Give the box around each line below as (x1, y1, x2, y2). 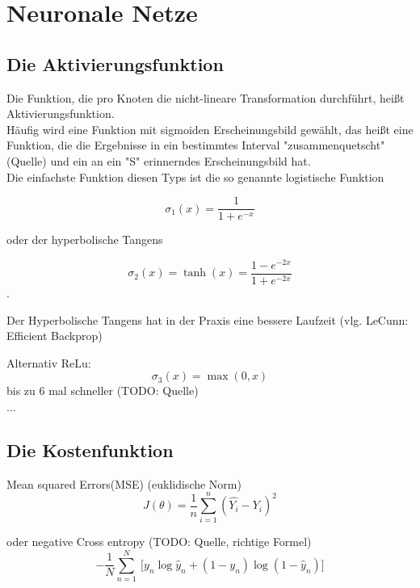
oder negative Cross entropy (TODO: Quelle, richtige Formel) (6, 533, 312, 550)
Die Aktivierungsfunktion (6, 51, 224, 76)
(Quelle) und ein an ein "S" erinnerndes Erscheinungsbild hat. (6, 152, 311, 169)
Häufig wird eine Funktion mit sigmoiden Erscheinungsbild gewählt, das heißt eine (6, 120, 414, 137)
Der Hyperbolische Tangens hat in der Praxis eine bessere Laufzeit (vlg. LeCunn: (6, 311, 409, 328)
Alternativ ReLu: (6, 354, 91, 371)
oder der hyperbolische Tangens (6, 231, 163, 248)
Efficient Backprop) (6, 327, 103, 344)
